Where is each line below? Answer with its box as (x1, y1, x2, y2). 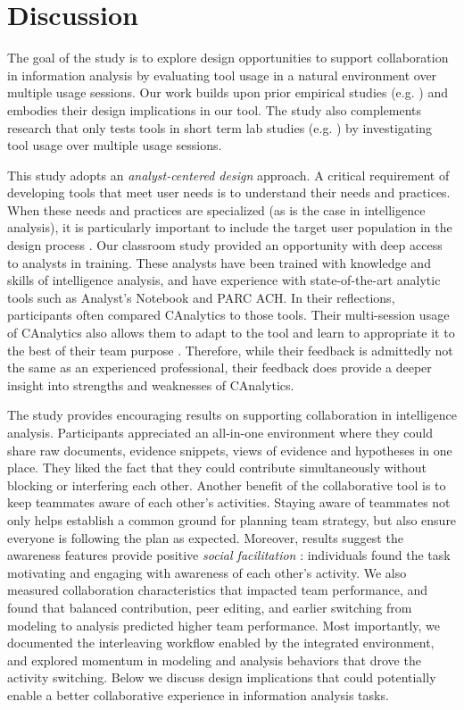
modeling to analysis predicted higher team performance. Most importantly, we (7, 615, 441, 634)
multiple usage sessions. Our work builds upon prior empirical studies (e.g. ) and (7, 83, 448, 102)
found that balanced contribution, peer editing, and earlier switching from (7, 597, 412, 616)
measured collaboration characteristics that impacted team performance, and (7, 581, 428, 599)
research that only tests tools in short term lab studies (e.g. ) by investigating (7, 118, 432, 137)
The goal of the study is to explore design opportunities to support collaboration (7, 48, 449, 67)
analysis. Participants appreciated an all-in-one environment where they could (7, 423, 433, 441)
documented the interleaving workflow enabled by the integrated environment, (7, 633, 435, 652)
